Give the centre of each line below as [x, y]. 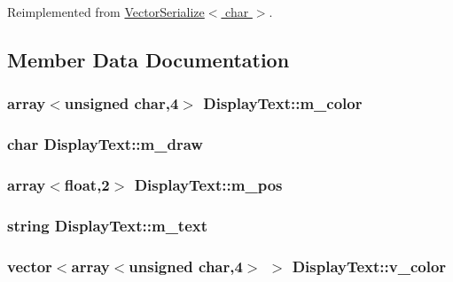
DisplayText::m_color [283, 103]
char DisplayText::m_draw [105, 144]
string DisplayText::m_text [108, 225]
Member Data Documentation [148, 59]
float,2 [87, 184]
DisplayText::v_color [369, 266]
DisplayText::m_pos [208, 184]
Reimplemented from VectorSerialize [106, 12]
